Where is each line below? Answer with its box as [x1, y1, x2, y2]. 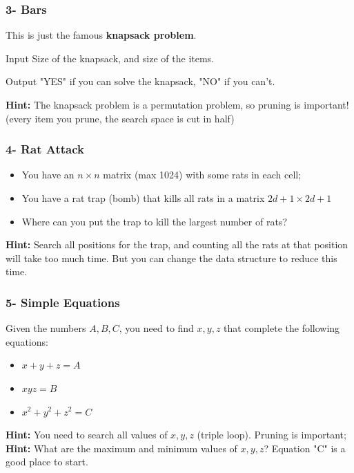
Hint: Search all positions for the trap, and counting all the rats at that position [6, 237, 348, 252]
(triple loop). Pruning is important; [197, 427, 346, 442]
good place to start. [6, 454, 88, 469]
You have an [21, 167, 75, 182]
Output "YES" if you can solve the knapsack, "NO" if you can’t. [6, 74, 275, 89]
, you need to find [119, 321, 194, 335]
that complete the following [224, 321, 340, 335]
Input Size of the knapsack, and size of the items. [6, 50, 215, 65]
